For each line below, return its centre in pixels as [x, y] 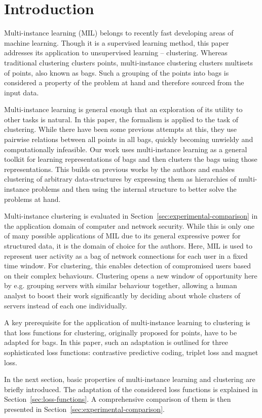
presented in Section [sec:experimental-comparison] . [84, 409]
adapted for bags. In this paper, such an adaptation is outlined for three [116, 342]
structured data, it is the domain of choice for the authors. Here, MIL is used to [128, 246]
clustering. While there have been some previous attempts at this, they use [121, 129]
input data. [22, 92]
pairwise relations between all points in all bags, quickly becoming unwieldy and [129, 139]
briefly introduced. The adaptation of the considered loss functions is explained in [131, 389]
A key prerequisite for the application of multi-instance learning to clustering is [127, 322]
